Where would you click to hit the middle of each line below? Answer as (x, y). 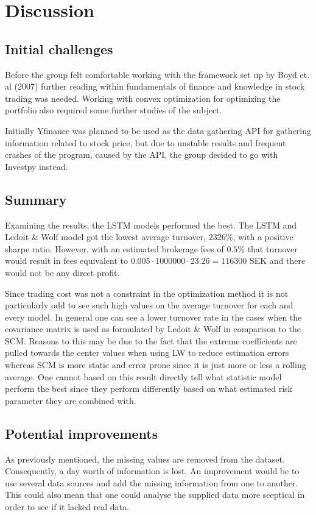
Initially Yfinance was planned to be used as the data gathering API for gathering (158, 130)
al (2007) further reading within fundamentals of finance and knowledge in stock (155, 86)
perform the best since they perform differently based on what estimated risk (149, 389)
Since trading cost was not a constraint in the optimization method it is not (147, 293)
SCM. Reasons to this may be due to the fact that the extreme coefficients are (151, 340)
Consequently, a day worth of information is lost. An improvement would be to (152, 471)
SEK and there (277, 261)
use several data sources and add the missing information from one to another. (152, 482)
